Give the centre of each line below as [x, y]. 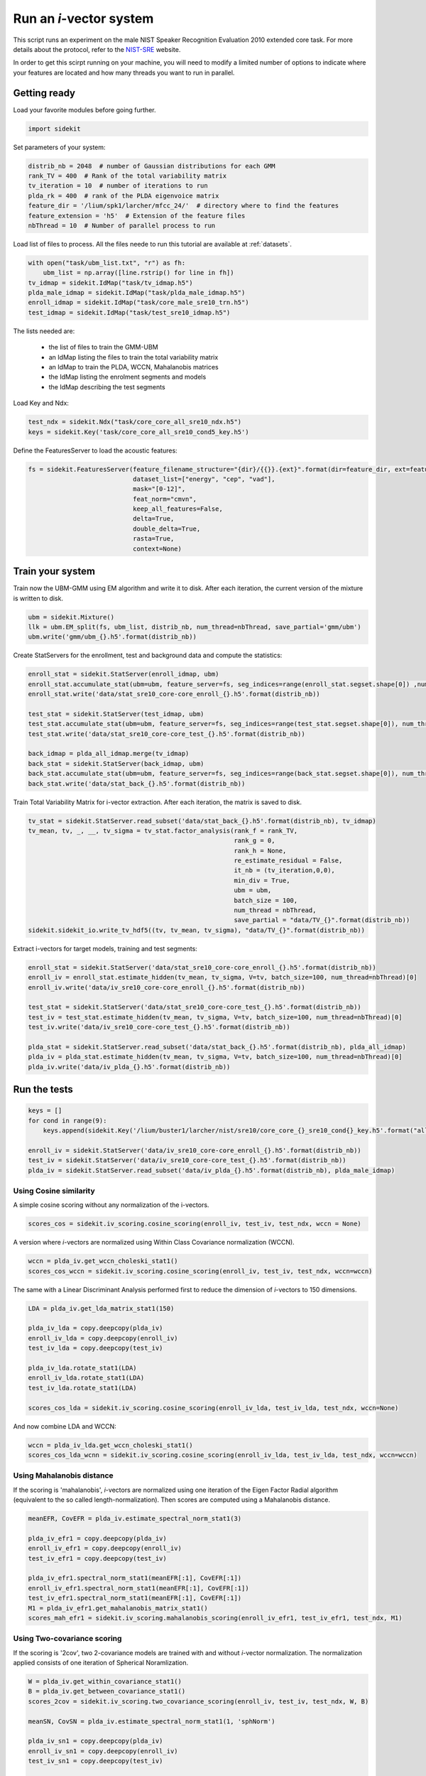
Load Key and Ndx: [41, 403]
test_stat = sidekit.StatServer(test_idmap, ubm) [116, 714]
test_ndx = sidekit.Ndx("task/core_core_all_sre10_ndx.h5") [135, 422]
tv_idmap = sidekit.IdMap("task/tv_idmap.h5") [110, 283]
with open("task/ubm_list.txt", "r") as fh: [107, 262]
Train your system [54, 572]
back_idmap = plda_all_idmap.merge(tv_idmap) [109, 754]
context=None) [157, 548]
